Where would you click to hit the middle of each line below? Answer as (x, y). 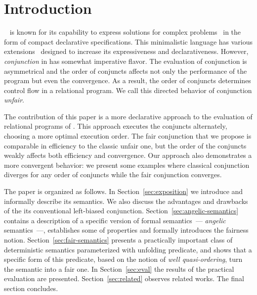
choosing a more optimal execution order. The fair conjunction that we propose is (128, 136)
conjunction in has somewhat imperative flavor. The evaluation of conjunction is (126, 61)
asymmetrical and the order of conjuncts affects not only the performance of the (126, 71)
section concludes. (31, 288)
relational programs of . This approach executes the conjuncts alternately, (116, 126)
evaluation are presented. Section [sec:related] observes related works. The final (124, 278)
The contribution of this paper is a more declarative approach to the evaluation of (128, 116)
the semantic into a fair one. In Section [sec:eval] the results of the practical (119, 269)
